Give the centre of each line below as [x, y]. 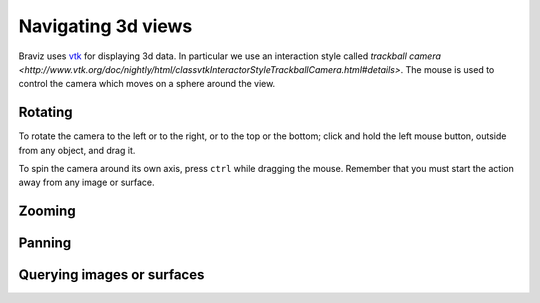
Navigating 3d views [105, 26]
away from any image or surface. [86, 182]
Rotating [46, 112]
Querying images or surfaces [111, 275]
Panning [45, 243]
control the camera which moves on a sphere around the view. [147, 84]
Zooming [47, 211]
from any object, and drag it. [77, 150]
